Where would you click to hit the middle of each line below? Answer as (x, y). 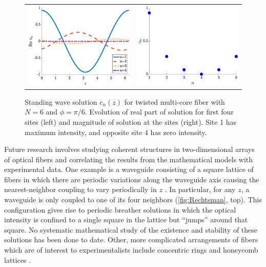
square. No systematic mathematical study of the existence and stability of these (131, 229)
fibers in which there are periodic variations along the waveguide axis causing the (132, 179)
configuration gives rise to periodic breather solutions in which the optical (120, 209)
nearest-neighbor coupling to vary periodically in (80, 189)
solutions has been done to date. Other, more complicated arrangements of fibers (131, 240)
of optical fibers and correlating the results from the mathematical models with (129, 159)
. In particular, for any (200, 189)
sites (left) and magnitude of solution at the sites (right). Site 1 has (131, 121)
